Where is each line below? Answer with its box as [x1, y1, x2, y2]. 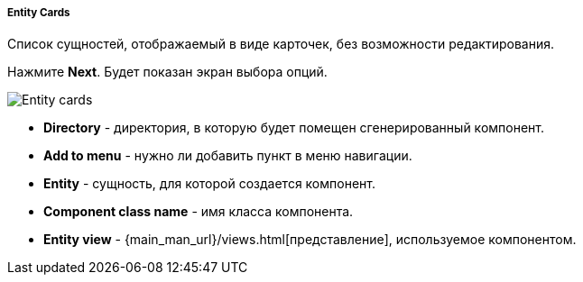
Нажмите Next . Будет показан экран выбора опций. [7, 64, 328, 80]
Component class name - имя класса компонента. [43, 204, 354, 220]
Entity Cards [7, 6, 70, 19]
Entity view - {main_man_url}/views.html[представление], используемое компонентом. [43, 232, 577, 248]
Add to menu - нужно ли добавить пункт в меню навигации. [43, 148, 412, 164]
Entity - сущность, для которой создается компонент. [43, 176, 375, 192]
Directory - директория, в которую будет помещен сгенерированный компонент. [43, 120, 545, 136]
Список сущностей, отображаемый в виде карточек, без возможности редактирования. [7, 36, 554, 52]
